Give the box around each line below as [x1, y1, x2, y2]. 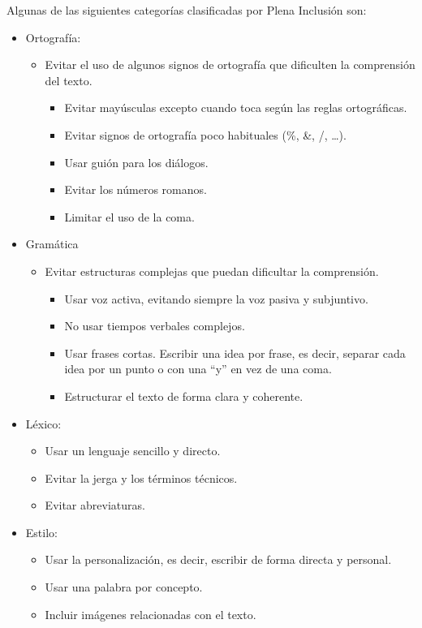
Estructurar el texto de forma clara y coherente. [64, 387, 304, 404]
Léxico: [25, 415, 62, 432]
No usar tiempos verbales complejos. [64, 317, 245, 334]
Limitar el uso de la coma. [64, 208, 195, 225]
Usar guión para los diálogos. [64, 153, 209, 170]
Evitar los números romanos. [64, 181, 207, 198]
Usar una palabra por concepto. [45, 579, 203, 596]
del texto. [45, 71, 93, 88]
